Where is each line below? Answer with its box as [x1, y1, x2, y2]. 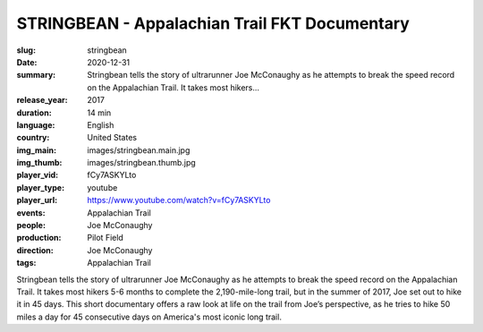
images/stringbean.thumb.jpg [87, 157, 196, 168]
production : [16, 233, 62, 243]
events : [16, 207, 46, 218]
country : [16, 132, 50, 143]
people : [16, 220, 47, 231]
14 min [87, 107, 112, 118]
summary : [16, 70, 56, 81]
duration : [16, 107, 53, 118]
